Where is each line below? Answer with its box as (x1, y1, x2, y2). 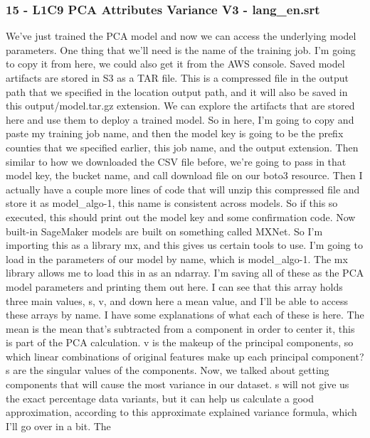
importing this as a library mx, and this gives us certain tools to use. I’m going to (6, 237, 363, 252)
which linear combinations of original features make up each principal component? (6, 348, 364, 363)
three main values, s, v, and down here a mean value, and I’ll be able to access (6, 293, 348, 308)
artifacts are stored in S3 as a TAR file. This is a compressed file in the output (6, 70, 349, 85)
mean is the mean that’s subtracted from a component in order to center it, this (6, 321, 355, 336)
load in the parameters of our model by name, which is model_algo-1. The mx (6, 251, 348, 266)
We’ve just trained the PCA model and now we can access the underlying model (6, 28, 356, 43)
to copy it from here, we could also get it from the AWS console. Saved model (6, 56, 345, 71)
